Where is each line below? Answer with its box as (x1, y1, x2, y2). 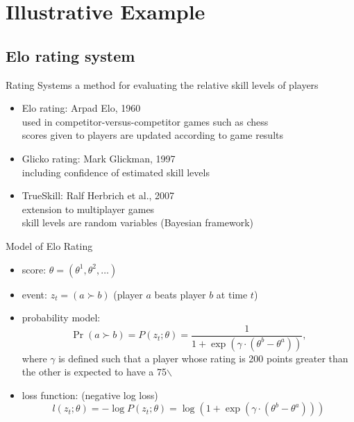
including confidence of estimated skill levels (22, 164, 210, 179)
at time (216, 287, 248, 301)
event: (22, 287, 47, 301)
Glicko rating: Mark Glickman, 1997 (22, 151, 176, 165)
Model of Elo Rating (6, 238, 93, 253)
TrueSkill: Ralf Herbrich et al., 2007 (22, 188, 175, 203)
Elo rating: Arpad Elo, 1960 (22, 101, 141, 115)
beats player (154, 287, 206, 301)
